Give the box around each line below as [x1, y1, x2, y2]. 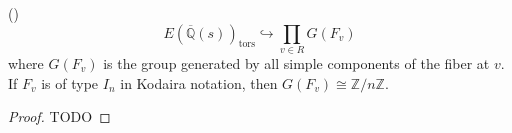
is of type [41, 72, 99, 93]
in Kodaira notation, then [120, 72, 278, 93]
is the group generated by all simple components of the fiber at [103, 52, 490, 73]
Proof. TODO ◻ [8, 106, 111, 127]
